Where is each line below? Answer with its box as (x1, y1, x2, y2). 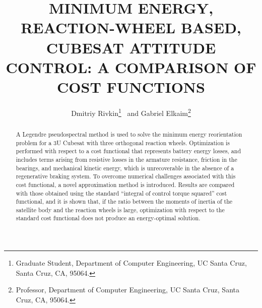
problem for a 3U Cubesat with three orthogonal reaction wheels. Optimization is (16, 138, 230, 147)
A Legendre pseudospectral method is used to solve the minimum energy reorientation (16, 130, 242, 138)
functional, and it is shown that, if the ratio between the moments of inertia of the (16, 197, 233, 206)
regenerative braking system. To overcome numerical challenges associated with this (16, 172, 236, 180)
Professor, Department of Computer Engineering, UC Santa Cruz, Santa (16, 284, 239, 295)
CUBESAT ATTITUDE (46, 37, 216, 57)
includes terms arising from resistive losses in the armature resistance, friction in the (16, 155, 237, 163)
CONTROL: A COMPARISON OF (6, 56, 256, 77)
